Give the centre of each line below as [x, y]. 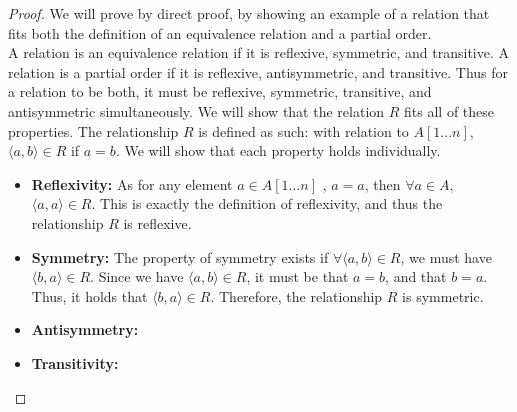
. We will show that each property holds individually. [278, 150]
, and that [416, 276]
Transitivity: [75, 362]
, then [382, 183]
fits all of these [449, 110]
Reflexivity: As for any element [132, 183]
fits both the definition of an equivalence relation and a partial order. [220, 32]
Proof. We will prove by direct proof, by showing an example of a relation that [249, 13]
